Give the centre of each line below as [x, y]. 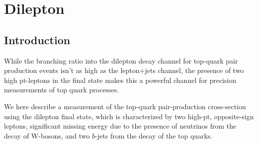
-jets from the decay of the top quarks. [154, 135]
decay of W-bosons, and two [47, 135]
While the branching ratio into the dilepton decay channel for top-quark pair [121, 60]
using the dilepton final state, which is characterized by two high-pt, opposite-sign [129, 116]
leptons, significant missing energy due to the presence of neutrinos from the [120, 126]
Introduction [37, 39]
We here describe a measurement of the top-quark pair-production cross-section [125, 106]
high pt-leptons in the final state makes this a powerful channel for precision [120, 80]
